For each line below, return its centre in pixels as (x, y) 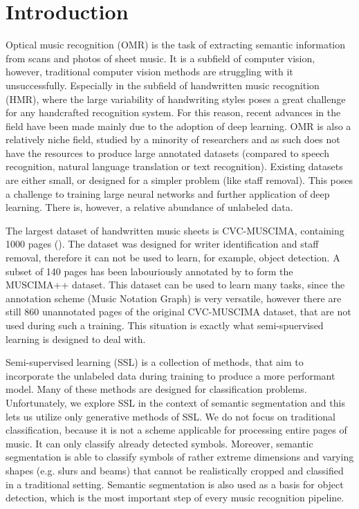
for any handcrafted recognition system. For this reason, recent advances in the (173, 112)
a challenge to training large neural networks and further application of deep (168, 193)
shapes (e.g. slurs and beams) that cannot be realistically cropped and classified (175, 470)
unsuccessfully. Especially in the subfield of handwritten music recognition (163, 85)
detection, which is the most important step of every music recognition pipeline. (175, 498)
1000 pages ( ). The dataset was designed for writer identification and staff (162, 244)
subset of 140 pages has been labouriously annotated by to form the (149, 271)
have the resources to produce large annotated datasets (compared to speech (167, 152)
